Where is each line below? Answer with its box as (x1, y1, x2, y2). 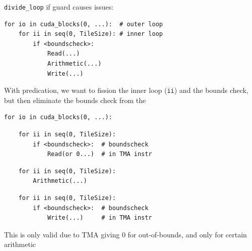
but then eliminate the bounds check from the (4, 94, 146, 105)
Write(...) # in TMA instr (47, 214, 152, 222)
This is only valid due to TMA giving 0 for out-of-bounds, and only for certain (4, 229, 247, 239)
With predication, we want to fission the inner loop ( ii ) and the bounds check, (4, 85, 248, 95)
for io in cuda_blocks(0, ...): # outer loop (4, 20, 163, 28)
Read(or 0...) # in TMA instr (47, 150, 152, 158)
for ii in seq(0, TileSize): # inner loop (18, 30, 163, 38)
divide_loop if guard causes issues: (4, 2, 114, 12)
